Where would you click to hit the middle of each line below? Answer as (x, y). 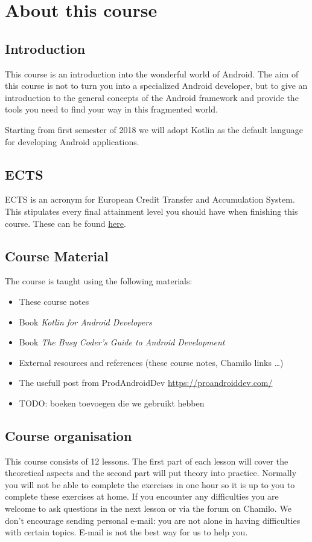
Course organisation (68, 435)
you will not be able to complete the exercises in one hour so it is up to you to (150, 484)
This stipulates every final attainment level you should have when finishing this (151, 211)
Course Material (57, 256)
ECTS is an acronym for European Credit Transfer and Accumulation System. (150, 199)
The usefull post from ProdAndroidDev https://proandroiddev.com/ (146, 383)
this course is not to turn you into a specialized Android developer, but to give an (156, 86)
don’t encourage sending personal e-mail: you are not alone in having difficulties (153, 520)
